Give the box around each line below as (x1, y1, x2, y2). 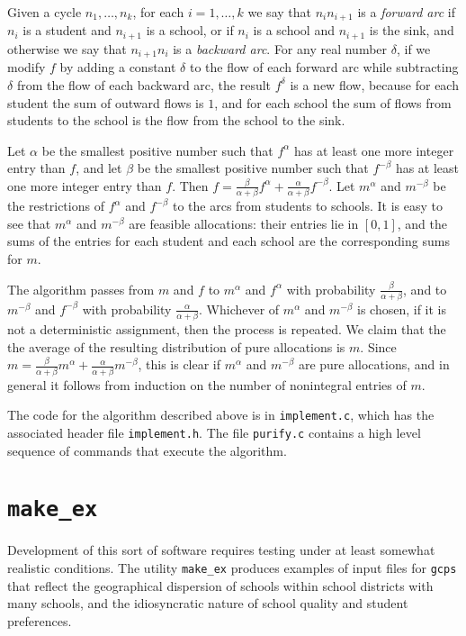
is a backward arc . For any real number (173, 39, 388, 58)
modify (7, 58, 46, 77)
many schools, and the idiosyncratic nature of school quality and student (7, 594, 408, 613)
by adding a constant (59, 58, 176, 77)
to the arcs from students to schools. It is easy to (172, 196, 443, 215)
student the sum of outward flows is (7, 93, 204, 112)
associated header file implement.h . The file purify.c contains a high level (7, 422, 421, 441)
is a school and (253, 21, 335, 40)
